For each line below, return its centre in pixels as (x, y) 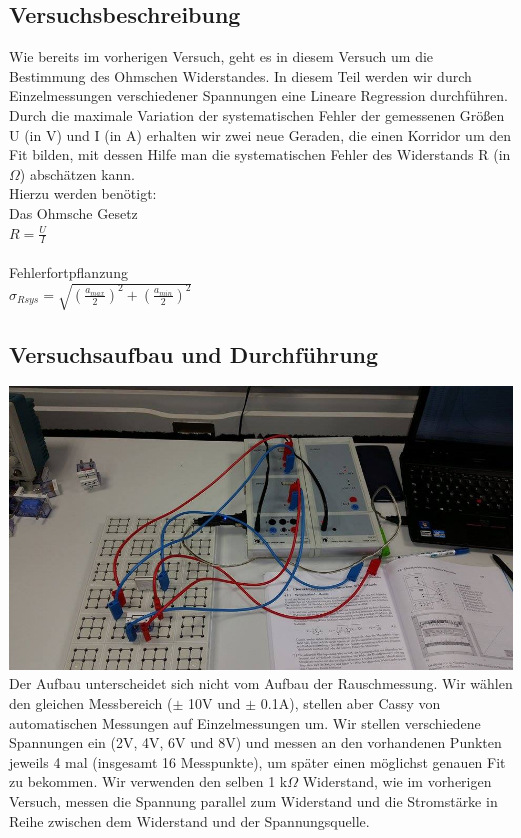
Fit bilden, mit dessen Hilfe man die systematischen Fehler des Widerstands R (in (260, 154)
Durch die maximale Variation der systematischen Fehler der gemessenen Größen (257, 114)
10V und (214, 703)
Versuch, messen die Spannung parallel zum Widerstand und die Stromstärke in (253, 800)
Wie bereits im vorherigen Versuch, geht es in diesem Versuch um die (221, 56)
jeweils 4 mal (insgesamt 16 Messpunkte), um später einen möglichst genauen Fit (257, 761)
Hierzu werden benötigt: (83, 193)
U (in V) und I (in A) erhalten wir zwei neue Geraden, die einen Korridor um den (260, 134)
